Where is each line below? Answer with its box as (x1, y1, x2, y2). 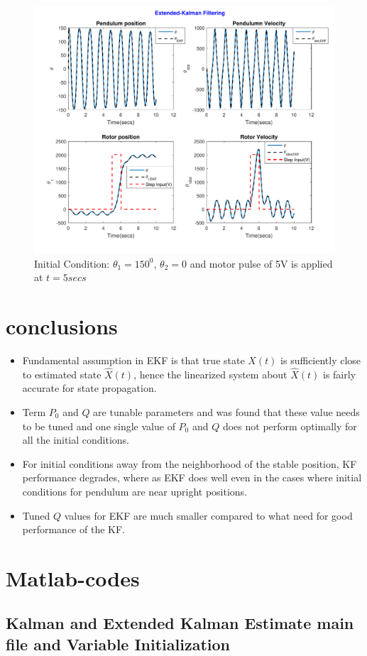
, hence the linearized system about (133, 366, 287, 381)
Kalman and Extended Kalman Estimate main (6, 612, 354, 634)
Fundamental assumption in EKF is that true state (22, 352, 245, 367)
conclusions (6, 312, 118, 341)
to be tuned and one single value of (22, 418, 175, 433)
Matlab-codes (6, 563, 140, 592)
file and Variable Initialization (6, 633, 230, 655)
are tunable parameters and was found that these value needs (93, 404, 360, 419)
